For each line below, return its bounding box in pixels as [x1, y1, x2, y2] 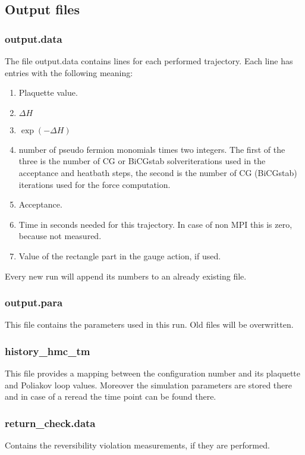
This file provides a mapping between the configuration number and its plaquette [5, 367, 300, 379]
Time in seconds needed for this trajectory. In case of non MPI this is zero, [18, 218, 293, 230]
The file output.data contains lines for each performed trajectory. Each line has [5, 55, 293, 67]
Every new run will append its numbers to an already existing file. [5, 269, 247, 282]
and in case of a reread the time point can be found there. [5, 390, 216, 403]
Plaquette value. [18, 86, 78, 99]
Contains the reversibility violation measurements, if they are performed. [5, 439, 270, 451]
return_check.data [5, 415, 96, 430]
